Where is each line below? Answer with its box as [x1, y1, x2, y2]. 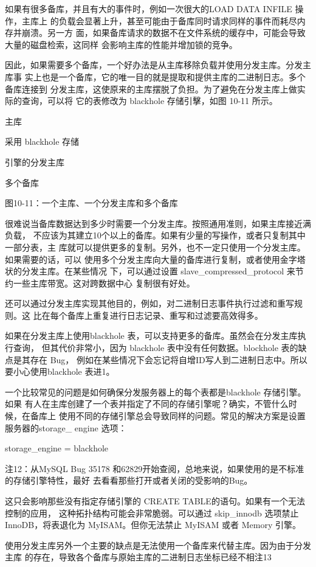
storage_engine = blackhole [5, 442, 109, 454]
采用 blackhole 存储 [5, 135, 80, 148]
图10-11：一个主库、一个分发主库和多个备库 [5, 197, 178, 209]
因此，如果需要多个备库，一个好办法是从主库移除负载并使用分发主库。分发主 [5, 58, 311, 71]
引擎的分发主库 [5, 155, 64, 168]
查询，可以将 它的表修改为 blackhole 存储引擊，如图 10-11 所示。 [21, 94, 278, 107]
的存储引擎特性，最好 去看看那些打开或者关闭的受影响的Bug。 [5, 474, 253, 487]
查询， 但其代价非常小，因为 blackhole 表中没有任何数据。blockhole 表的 [13, 341, 298, 354]
